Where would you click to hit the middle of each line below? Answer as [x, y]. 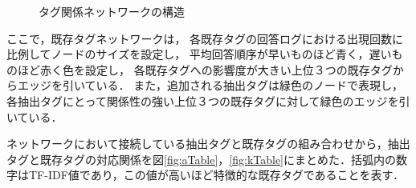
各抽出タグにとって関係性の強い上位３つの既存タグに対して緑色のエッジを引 [208, 100]
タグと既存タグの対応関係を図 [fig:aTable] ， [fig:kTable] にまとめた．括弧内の [202, 159]
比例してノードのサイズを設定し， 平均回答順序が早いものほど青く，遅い [199, 54]
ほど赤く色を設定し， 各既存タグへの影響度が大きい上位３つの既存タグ [205, 69]
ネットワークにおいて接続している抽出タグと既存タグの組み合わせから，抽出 [208, 144]
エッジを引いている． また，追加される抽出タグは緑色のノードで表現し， [210, 85]
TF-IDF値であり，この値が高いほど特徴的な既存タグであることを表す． [216, 175]
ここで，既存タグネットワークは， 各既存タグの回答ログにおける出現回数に [205, 38]
